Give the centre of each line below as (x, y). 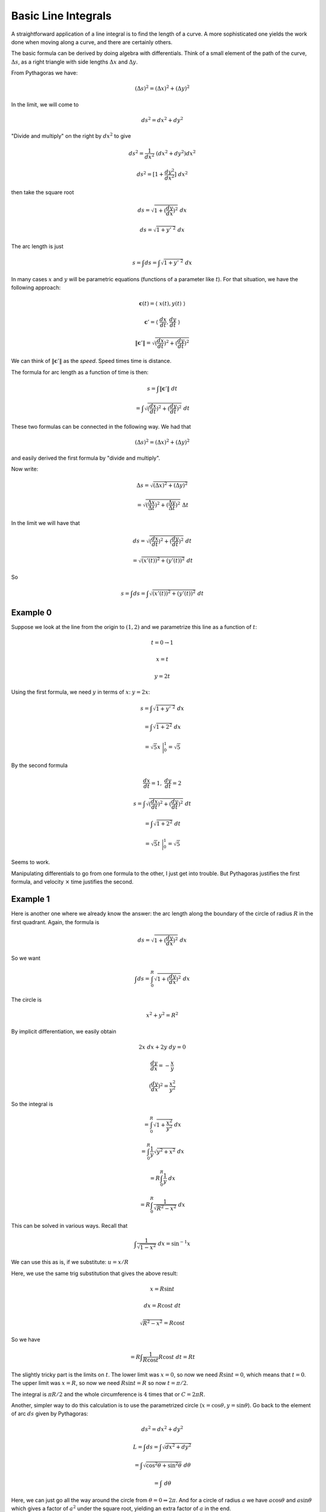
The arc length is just (37, 246)
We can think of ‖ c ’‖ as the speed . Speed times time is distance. (91, 361)
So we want (26, 958)
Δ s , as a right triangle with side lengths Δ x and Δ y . (75, 62)
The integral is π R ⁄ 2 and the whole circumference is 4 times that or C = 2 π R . (108, 1394)
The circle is (27, 1000)
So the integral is (32, 1104)
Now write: (25, 469)
